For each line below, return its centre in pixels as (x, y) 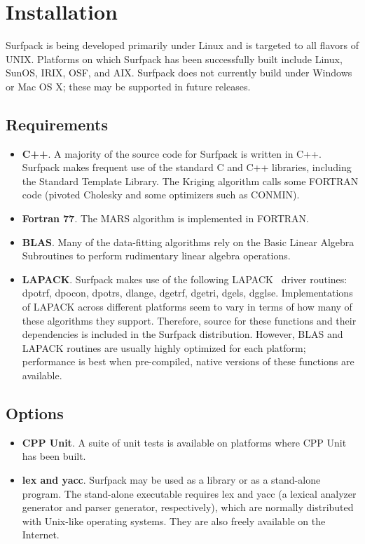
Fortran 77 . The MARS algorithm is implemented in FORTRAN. (165, 218)
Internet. (41, 535)
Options (35, 413)
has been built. (54, 456)
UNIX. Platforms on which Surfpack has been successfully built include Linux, (174, 59)
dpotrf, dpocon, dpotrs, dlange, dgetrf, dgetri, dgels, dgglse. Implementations (187, 293)
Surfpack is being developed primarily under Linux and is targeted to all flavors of (182, 45)
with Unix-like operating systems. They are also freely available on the (174, 521)
